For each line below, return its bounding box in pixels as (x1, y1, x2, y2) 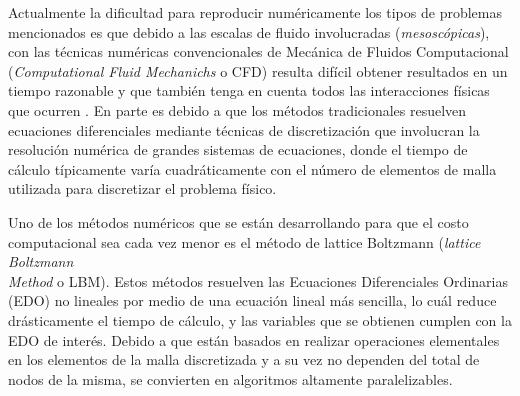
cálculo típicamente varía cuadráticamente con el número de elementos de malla (8, 158, 497, 179)
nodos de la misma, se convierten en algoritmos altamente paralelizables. (8, 368, 453, 389)
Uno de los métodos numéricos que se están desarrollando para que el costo (8, 211, 469, 232)
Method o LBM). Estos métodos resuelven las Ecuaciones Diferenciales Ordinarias (8, 270, 508, 291)
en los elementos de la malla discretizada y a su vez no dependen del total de (8, 349, 480, 370)
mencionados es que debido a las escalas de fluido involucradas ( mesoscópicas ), (8, 21, 490, 42)
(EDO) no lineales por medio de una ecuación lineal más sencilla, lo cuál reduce (8, 290, 497, 311)
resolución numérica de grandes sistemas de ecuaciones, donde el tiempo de (8, 139, 468, 160)
